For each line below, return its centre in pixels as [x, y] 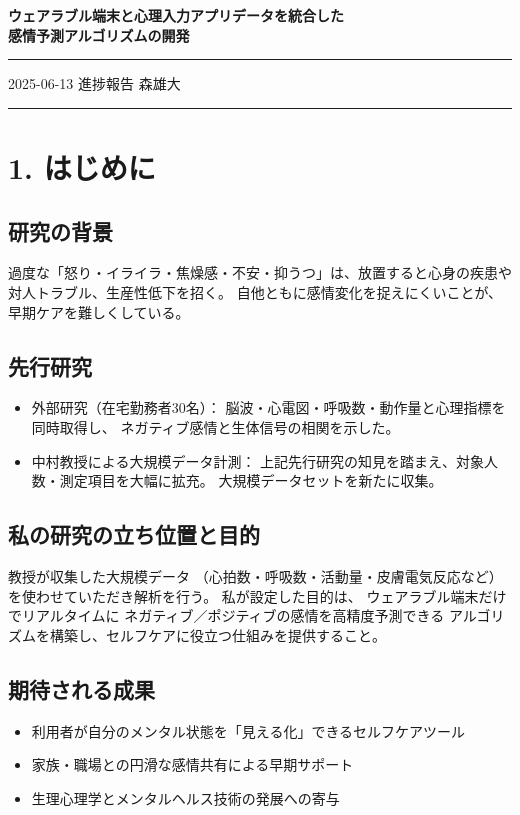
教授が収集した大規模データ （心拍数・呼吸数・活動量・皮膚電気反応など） [255, 575]
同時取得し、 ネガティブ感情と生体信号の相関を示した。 [215, 426]
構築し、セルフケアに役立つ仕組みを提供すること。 [217, 634]
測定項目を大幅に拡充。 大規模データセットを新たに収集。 [251, 480]
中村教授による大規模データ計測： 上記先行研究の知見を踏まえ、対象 [258, 460]
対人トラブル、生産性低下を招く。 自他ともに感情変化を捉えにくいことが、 [255, 291]
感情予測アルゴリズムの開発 [99, 34]
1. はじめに [82, 166]
